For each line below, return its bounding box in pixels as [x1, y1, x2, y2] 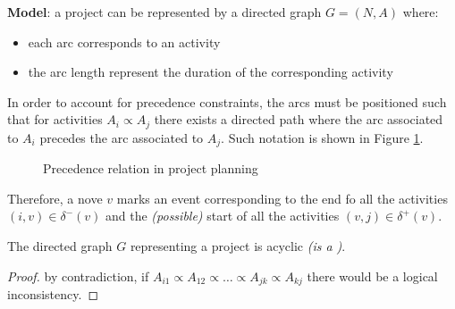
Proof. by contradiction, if [7, 266, 149, 285]
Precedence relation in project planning [43, 159, 258, 178]
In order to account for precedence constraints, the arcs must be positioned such [7, 92, 447, 111]
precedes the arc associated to [39, 128, 204, 146]
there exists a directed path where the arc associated [154, 110, 443, 129]
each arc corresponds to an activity [28, 32, 221, 51]
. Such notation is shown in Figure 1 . [221, 128, 424, 146]
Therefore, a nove [7, 188, 103, 207]
